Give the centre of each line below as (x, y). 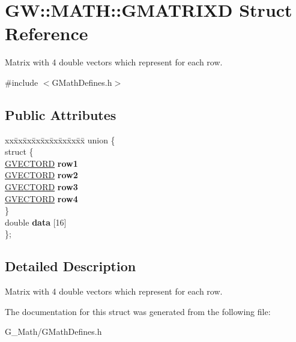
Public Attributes (61, 114)
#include (22, 82)
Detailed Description (71, 266)
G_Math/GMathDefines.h (53, 331)
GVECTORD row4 (41, 198)
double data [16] (36, 222)
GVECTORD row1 (41, 163)
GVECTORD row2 (41, 175)
